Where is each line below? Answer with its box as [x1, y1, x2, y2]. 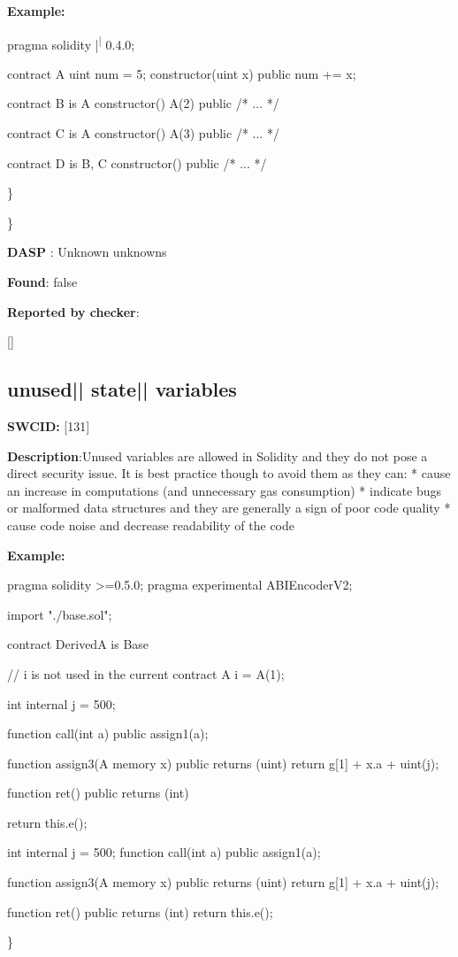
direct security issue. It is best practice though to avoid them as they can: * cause [7, 464, 451, 482]
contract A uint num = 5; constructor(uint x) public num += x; [7, 64, 356, 82]
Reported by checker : [7, 302, 140, 320]
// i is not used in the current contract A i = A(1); [7, 664, 285, 683]
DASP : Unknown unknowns [7, 243, 167, 261]
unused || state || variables [7, 375, 237, 403]
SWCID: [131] [7, 416, 90, 435]
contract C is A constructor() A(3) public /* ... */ [7, 124, 279, 143]
